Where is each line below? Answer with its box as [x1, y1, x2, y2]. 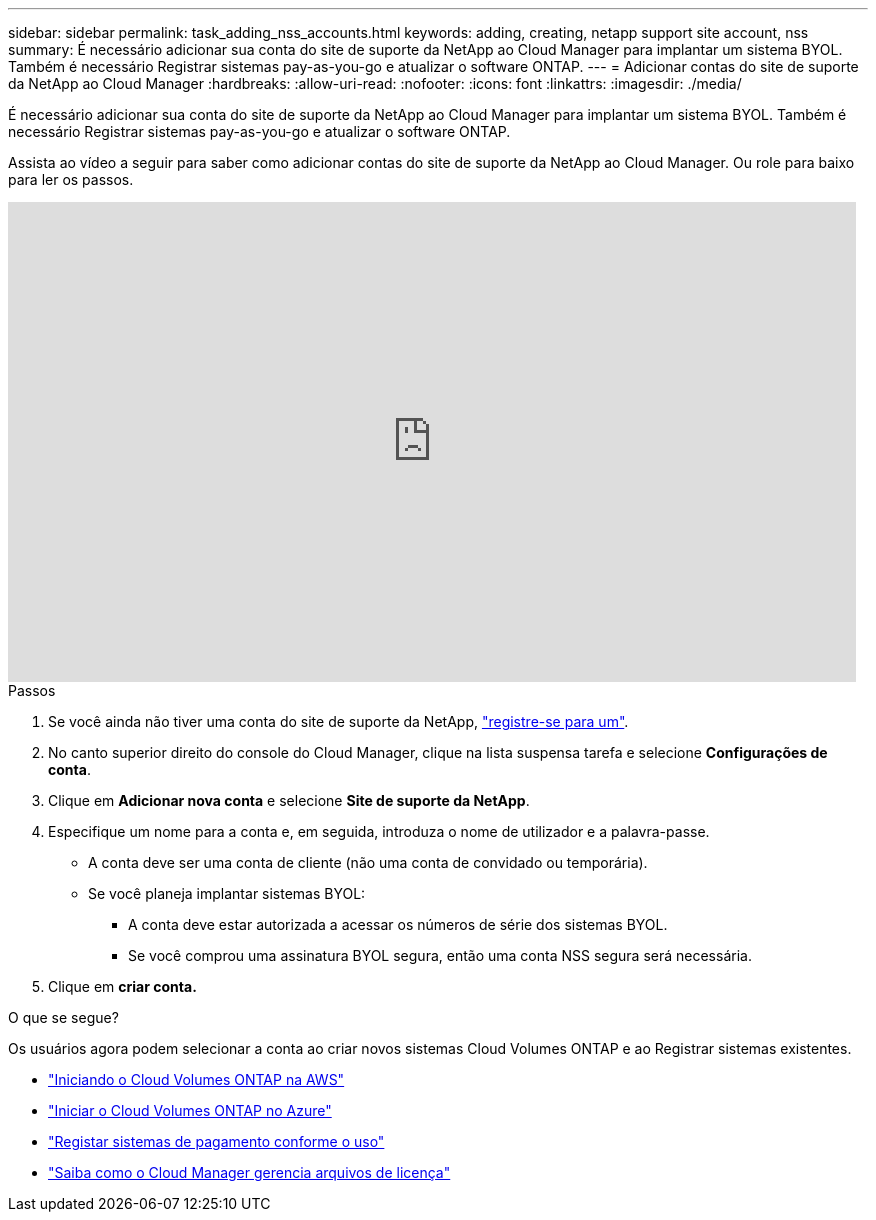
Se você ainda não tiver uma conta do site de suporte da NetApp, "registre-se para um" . [48, 713, 629, 730]
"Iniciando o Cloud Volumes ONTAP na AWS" [48, 1071, 345, 1088]
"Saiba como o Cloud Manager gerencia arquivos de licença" [48, 1164, 451, 1181]
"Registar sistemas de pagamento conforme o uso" [48, 1133, 385, 1150]
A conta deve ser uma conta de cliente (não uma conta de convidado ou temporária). [88, 854, 648, 871]
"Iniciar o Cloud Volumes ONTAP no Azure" [48, 1102, 332, 1119]
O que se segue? [8, 1009, 119, 1026]
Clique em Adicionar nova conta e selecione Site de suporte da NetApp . [48, 792, 530, 809]
